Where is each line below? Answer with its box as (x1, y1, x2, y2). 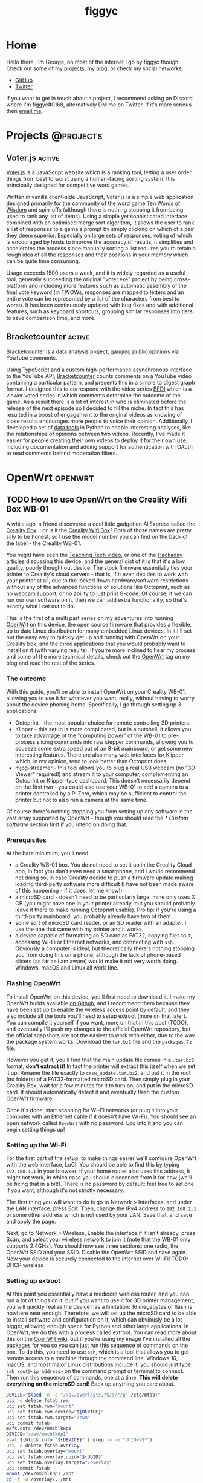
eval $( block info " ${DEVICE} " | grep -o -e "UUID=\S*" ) (6, 1437, 153, 1443)
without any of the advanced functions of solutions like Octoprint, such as (6, 583, 190, 590)
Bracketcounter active (6, 331, 89, 342)
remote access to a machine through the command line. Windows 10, (6, 1355, 178, 1362)
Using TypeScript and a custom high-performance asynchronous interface (6, 366, 192, 373)
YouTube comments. (6, 354, 57, 361)
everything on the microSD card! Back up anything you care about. (6, 1380, 175, 1387)
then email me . (6, 107, 43, 114)
